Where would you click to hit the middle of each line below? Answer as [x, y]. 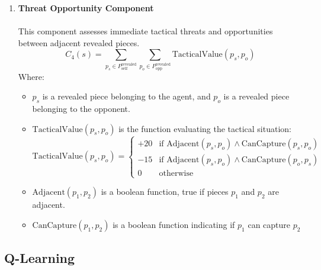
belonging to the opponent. [81, 109]
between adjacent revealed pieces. [79, 42]
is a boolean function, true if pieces [165, 192]
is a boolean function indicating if [174, 224]
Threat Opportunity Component [86, 8]
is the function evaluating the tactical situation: [205, 128]
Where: [31, 76]
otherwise [176, 173]
